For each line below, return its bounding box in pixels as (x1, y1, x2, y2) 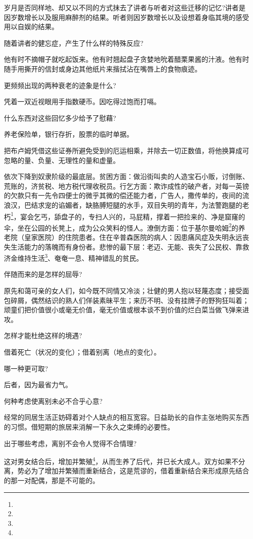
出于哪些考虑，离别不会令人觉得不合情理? (4, 438, 137, 448)
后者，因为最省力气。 (4, 379, 72, 390)
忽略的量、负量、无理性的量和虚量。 (4, 155, 120, 165)
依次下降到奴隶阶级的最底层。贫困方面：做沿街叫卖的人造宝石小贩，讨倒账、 (4, 171, 249, 181)
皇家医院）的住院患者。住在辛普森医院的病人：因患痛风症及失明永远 (24, 232, 242, 242)
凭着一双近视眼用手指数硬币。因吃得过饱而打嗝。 (4, 96, 161, 107)
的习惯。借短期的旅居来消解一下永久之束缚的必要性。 (4, 421, 174, 431)
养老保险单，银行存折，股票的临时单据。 (4, 129, 133, 139)
